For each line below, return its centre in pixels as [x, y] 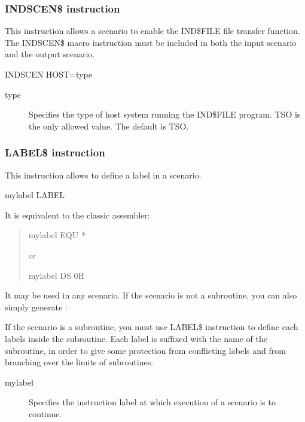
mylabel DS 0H [56, 275]
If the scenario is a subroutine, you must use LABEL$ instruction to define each [152, 327]
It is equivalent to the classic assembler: [77, 215]
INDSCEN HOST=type [48, 74]
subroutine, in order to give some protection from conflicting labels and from [145, 350]
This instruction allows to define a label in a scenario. [103, 175]
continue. [45, 413]
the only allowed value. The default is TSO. [109, 126]
